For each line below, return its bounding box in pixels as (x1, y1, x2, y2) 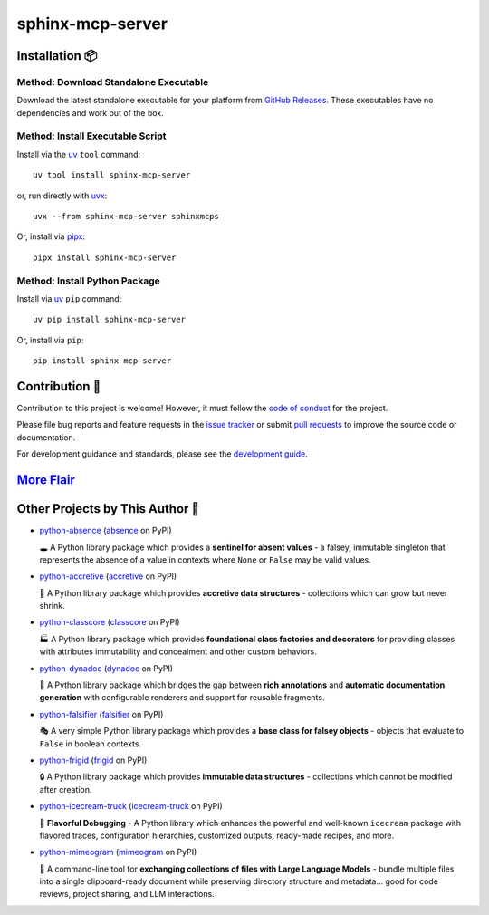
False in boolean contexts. (39, 738, 142, 749)
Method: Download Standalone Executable (16, 75, 209, 88)
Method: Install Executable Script (16, 130, 167, 142)
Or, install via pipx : (16, 231, 86, 242)
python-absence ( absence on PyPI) (39, 525, 172, 536)
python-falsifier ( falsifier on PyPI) (39, 708, 164, 719)
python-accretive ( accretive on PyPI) (39, 571, 177, 582)
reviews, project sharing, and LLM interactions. (39, 889, 215, 900)
